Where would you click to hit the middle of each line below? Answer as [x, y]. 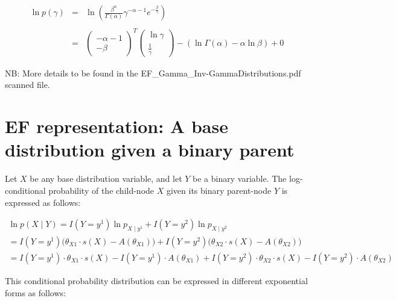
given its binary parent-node [219, 190]
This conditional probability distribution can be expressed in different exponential [156, 281]
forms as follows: [35, 292]
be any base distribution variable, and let [106, 178]
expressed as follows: [43, 202]
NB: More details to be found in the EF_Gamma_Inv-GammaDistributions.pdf [153, 73]
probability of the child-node [101, 190]
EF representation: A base [117, 126]
